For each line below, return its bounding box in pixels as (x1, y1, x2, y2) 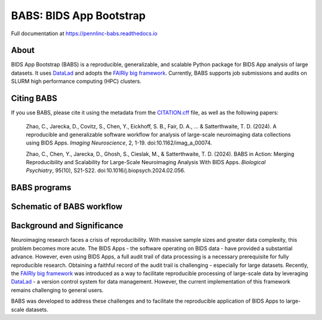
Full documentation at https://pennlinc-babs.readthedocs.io (11, 30, 158, 37)
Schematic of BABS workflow (11, 202, 123, 212)
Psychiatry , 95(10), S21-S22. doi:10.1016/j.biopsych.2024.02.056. (26, 167, 185, 174)
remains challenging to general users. (11, 287, 104, 294)
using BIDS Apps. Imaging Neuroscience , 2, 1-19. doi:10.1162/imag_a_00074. (26, 139, 212, 146)
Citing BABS (11, 93, 58, 104)
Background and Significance (11, 221, 123, 231)
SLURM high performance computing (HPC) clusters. (11, 78, 142, 85)
